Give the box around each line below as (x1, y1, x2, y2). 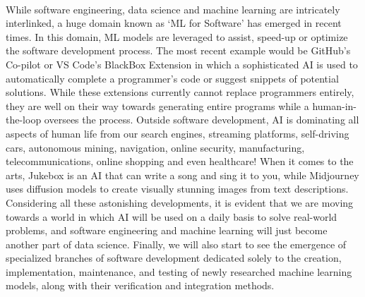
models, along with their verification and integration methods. (6, 278, 275, 293)
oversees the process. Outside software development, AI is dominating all (44, 112, 359, 127)
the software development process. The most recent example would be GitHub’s (6, 43, 351, 58)
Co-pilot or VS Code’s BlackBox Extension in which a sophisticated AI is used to (6, 56, 358, 71)
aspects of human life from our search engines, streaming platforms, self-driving (6, 126, 349, 140)
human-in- (312, 98, 357, 113)
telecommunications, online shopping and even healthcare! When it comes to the (6, 154, 354, 169)
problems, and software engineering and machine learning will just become (6, 223, 328, 238)
